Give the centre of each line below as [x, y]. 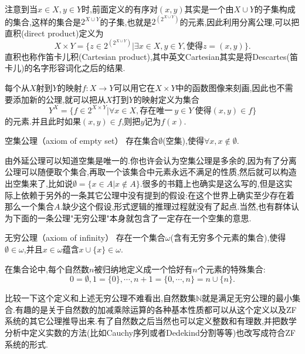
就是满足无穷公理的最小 [247, 298]
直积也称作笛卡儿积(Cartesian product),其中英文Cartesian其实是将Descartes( [147, 56]
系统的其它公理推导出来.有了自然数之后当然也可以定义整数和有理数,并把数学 [151, 321]
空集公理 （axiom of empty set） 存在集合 [82, 141]
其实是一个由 [209, 9]
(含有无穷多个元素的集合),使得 [228, 237]
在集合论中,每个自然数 [47, 269]
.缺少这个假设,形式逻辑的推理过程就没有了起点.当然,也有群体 [176, 206]
